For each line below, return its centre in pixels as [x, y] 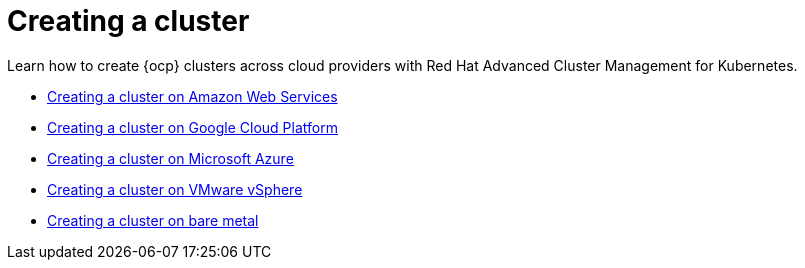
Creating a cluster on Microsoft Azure [170, 158]
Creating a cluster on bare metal [153, 220]
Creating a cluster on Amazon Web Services [192, 96]
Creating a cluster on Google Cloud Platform [192, 127]
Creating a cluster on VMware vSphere [175, 189]
